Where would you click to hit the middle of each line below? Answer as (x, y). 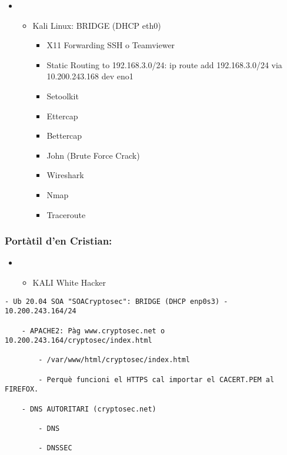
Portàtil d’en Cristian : (59, 241)
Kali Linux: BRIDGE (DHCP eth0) (97, 25)
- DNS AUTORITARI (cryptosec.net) (89, 409)
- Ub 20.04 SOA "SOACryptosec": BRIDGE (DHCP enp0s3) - (116, 301)
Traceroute (66, 214)
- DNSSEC (55, 448)
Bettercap (64, 136)
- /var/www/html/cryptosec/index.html (114, 360)
